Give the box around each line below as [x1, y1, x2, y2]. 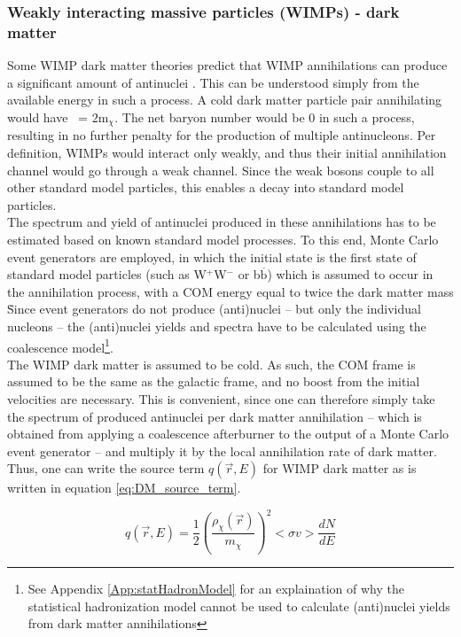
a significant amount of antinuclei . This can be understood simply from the [7, 73, 419, 91]
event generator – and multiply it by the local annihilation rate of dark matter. [7, 441, 437, 460]
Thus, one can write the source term [7, 459, 205, 478]
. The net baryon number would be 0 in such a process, [114, 107, 415, 126]
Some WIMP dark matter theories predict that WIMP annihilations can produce [7, 56, 448, 74]
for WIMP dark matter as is [262, 459, 417, 478]
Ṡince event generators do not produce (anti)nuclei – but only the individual [7, 299, 421, 318]
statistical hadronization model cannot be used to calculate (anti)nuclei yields [27, 596, 450, 615]
